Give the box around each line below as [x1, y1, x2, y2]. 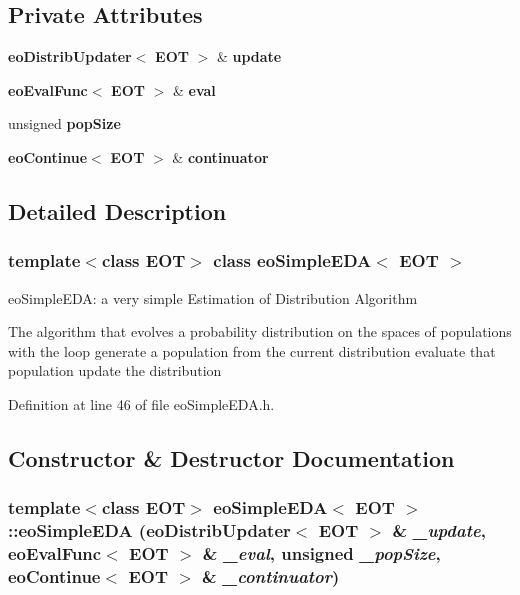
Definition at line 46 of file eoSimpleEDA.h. [8, 393, 275, 414]
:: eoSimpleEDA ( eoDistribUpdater [8, 518, 291, 543]
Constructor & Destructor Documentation [8, 442, 455, 473]
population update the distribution [8, 360, 222, 381]
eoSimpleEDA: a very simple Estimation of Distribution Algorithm [8, 287, 418, 308]
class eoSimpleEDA [213, 248, 372, 273]
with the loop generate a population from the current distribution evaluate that [8, 340, 496, 361]
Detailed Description [8, 195, 227, 226]
